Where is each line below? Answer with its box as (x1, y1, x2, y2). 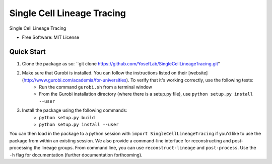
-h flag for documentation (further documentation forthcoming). (9, 151, 143, 158)
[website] (188, 70, 208, 76)
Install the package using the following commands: (22, 107, 127, 113)
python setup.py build (39, 115, 95, 120)
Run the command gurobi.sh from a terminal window (39, 84, 152, 90)
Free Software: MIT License (22, 34, 80, 40)
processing (9, 145, 33, 151)
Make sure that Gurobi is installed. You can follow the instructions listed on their (22, 70, 187, 76)
